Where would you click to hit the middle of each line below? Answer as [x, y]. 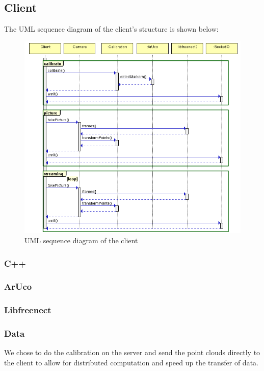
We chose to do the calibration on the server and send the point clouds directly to [132, 352]
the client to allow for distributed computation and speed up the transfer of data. [131, 362]
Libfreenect [28, 310]
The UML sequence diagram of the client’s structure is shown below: [111, 29]
